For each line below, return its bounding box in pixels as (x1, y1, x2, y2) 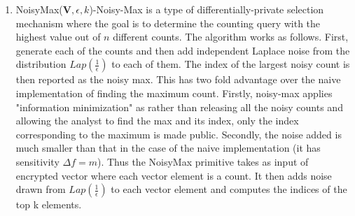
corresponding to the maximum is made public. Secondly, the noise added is (15, 127, 342, 141)
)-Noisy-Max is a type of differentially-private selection (89, 2, 324, 16)
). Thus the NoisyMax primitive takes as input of (97, 154, 309, 168)
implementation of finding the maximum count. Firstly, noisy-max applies (15, 85, 333, 100)
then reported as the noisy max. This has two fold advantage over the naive (15, 72, 341, 87)
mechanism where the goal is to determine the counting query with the (15, 15, 321, 30)
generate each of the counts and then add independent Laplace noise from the (15, 43, 350, 57)
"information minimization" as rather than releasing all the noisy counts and (15, 99, 343, 114)
